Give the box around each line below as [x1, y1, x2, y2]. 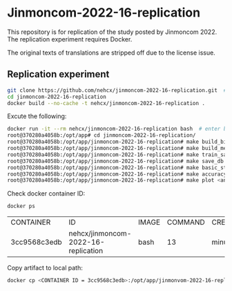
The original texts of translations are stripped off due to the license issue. [7, 48, 215, 57]
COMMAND [166, 218, 205, 227]
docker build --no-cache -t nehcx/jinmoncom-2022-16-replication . [7, 100, 206, 106]
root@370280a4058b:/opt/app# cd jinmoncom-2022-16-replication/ [7, 132, 196, 139]
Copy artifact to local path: [7, 264, 83, 272]
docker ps [7, 203, 36, 210]
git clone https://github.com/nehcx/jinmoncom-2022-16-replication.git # [7, 86, 227, 94]
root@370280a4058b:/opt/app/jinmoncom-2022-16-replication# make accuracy [7, 171, 227, 178]
